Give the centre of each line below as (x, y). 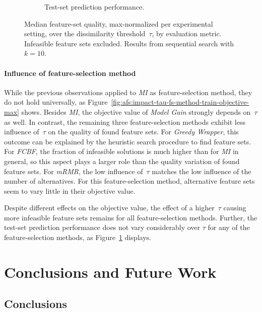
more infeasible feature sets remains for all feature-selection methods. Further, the (131, 217)
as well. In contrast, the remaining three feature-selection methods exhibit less (125, 122)
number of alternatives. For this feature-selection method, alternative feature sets (129, 181)
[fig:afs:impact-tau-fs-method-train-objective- (180, 102)
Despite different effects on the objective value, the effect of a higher (109, 208)
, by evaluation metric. (187, 33)
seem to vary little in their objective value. (70, 190)
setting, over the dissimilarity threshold (85, 33)
